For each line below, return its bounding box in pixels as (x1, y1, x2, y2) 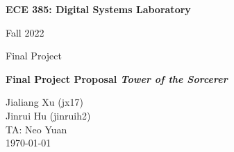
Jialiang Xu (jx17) (6, 95, 83, 109)
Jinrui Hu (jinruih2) (6, 108, 91, 122)
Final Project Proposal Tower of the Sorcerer (6, 71, 228, 86)
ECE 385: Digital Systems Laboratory (6, 2, 191, 16)
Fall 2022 (6, 25, 44, 39)
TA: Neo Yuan (6, 122, 67, 136)
